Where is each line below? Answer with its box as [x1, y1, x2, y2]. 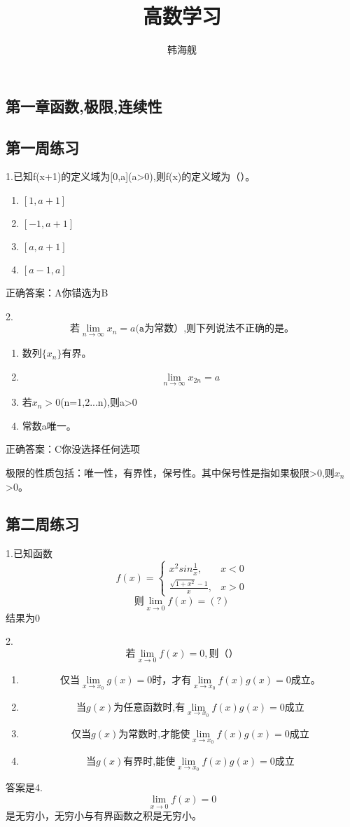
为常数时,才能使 [118, 730, 190, 740]
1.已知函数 [6, 546, 52, 561]
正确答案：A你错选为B [6, 285, 108, 299]
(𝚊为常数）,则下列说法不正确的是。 [135, 324, 295, 334]
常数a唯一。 [22, 418, 76, 432]
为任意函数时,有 [113, 702, 185, 713]
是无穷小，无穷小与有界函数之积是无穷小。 [6, 808, 202, 823]
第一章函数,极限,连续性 [6, 95, 162, 116]
